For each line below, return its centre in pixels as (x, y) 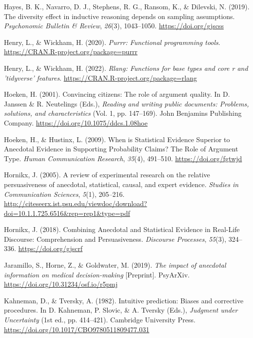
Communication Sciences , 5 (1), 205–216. (64, 194)
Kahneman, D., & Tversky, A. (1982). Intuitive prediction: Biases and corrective (124, 300)
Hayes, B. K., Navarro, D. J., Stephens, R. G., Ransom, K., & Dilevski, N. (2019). (127, 6)
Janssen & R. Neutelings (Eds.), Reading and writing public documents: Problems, (126, 103)
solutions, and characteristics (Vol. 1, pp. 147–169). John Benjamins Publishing (123, 113)
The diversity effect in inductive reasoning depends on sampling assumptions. (119, 16)
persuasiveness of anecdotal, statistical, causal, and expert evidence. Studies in (121, 184)
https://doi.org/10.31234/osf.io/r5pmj (61, 284)
